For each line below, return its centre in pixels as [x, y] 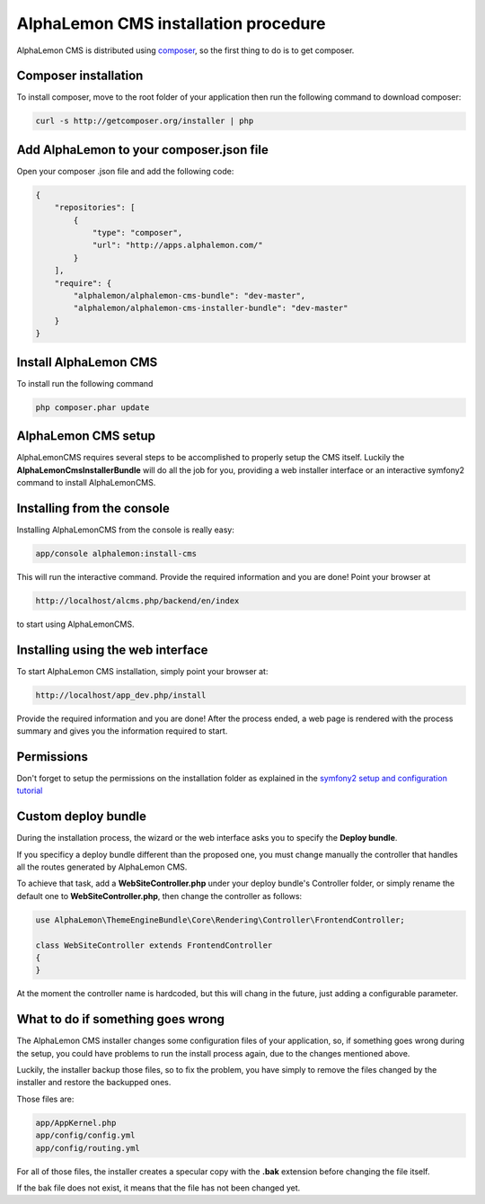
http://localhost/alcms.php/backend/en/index [137, 601]
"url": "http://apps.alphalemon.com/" [178, 245]
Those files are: [45, 1099]
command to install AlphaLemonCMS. [86, 482]
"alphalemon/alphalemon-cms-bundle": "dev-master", [190, 296]
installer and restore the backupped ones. [94, 1083]
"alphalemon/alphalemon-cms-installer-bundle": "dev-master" [211, 308]
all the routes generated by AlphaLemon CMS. [102, 867]
